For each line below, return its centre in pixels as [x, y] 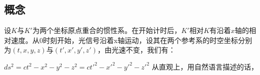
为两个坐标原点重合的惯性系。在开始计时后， [107, 30]
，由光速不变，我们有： [136, 50]
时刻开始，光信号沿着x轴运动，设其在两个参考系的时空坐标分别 [148, 40]
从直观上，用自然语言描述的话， [205, 66]
